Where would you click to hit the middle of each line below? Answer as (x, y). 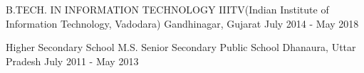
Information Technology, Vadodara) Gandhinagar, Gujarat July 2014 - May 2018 (182, 23)
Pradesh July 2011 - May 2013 (72, 61)
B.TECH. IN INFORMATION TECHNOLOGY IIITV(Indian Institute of (167, 9)
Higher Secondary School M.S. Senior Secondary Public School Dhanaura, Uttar (181, 47)
